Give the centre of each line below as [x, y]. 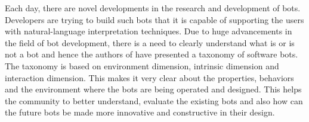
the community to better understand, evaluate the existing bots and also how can [154, 100]
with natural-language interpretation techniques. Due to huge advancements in [149, 31]
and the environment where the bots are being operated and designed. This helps [153, 89]
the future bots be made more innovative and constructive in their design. [140, 112]
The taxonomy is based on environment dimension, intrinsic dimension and [142, 65]
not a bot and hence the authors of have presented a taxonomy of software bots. [152, 54]
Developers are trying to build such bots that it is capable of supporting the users [154, 19]
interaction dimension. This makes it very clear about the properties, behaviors [149, 77]
